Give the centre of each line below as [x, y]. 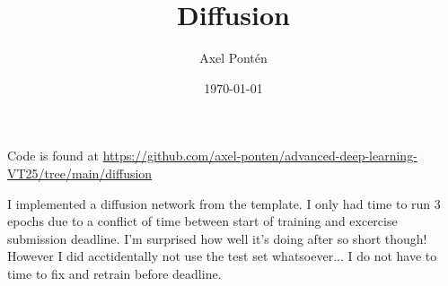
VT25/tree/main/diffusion [80, 173]
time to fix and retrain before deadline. [114, 273]
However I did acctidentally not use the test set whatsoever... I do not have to [222, 256]
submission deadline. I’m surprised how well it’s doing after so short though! [217, 238]
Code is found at [53, 156]
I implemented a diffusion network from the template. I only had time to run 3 [224, 203]
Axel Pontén [233, 58]
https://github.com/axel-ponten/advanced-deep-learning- [260, 156]
